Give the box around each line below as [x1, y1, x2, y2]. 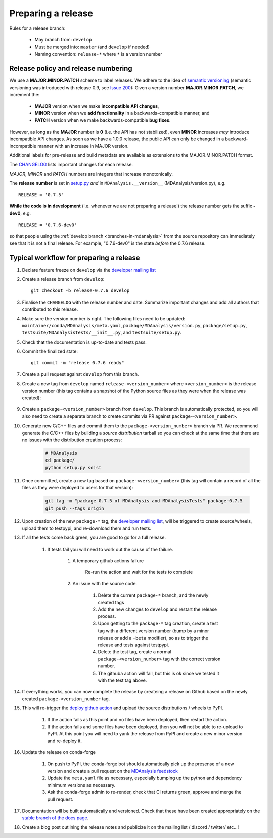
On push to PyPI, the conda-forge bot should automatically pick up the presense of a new [47, 761, 234, 767]
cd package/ [45, 457, 75, 463]
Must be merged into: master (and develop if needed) [34, 44, 150, 50]
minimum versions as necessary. [47, 782, 116, 788]
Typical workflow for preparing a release [9, 254, 140, 262]
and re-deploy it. [47, 738, 82, 744]
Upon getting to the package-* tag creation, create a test [98, 620, 218, 626]
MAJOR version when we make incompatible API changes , [34, 103, 159, 109]
